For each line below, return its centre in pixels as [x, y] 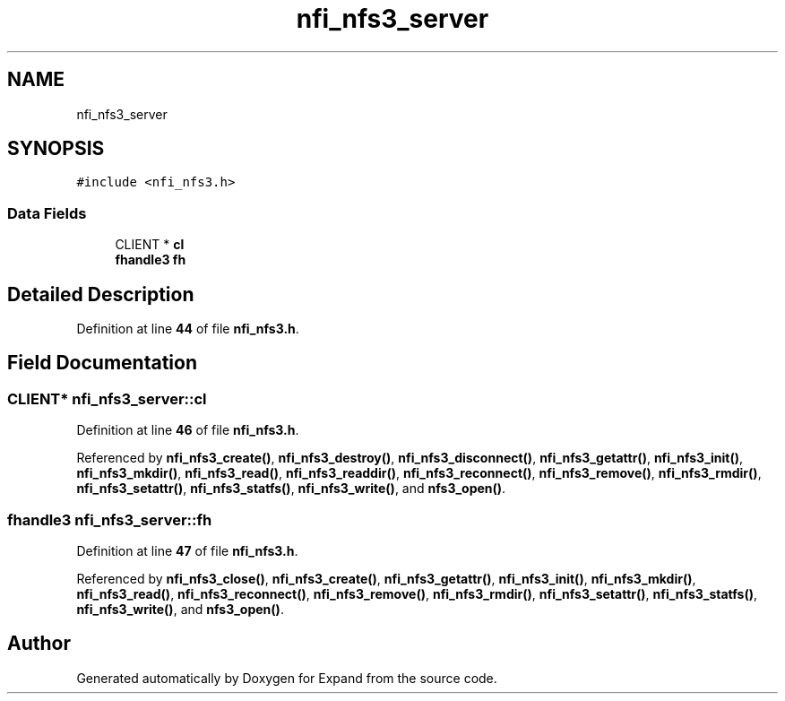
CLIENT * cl [150, 245]
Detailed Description [101, 294]
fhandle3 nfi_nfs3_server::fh [110, 519]
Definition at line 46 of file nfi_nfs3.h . [188, 430]
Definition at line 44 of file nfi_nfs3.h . [188, 329]
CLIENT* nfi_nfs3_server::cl [107, 398]
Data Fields [47, 213]
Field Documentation [102, 363]
